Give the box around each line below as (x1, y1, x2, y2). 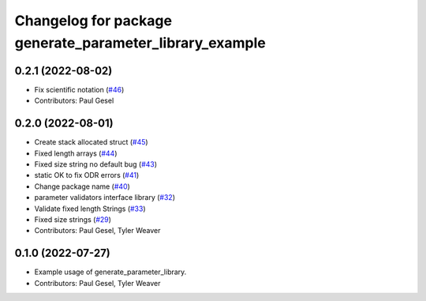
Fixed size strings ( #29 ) (34, 214, 112, 224)
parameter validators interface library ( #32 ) (34, 193, 175, 202)
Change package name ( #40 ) (34, 182, 130, 191)
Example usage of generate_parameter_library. (34, 267, 187, 277)
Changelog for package (14, 12, 173, 29)
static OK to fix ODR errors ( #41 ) (34, 171, 140, 180)
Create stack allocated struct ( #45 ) (34, 137, 149, 147)
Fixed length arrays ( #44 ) (34, 149, 118, 158)
